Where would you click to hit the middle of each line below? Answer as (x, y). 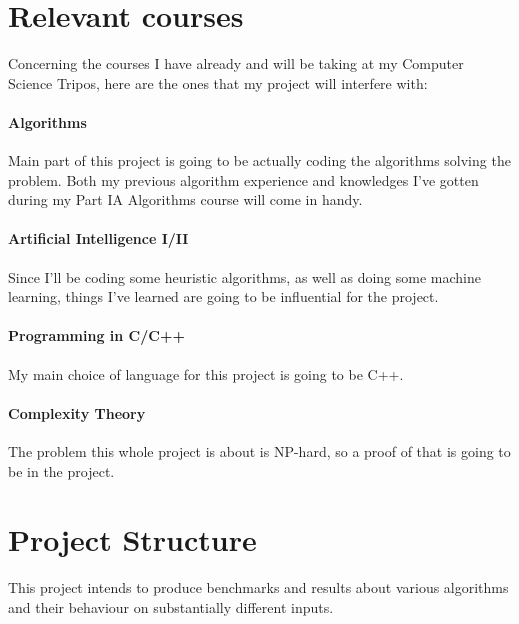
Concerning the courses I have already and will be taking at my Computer (236, 63)
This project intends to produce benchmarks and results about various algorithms (258, 587)
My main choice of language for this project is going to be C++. (206, 373)
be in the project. (61, 470)
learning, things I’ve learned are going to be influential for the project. (223, 296)
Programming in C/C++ (96, 335)
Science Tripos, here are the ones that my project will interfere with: (218, 82)
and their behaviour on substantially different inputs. (171, 606)
